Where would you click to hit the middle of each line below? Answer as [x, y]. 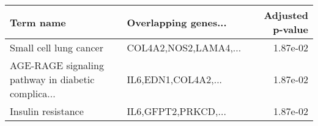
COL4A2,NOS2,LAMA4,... [184, 47]
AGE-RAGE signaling [57, 65]
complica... [33, 93]
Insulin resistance [47, 111]
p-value [290, 29]
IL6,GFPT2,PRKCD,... [176, 111]
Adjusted [286, 15]
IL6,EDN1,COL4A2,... [175, 79]
